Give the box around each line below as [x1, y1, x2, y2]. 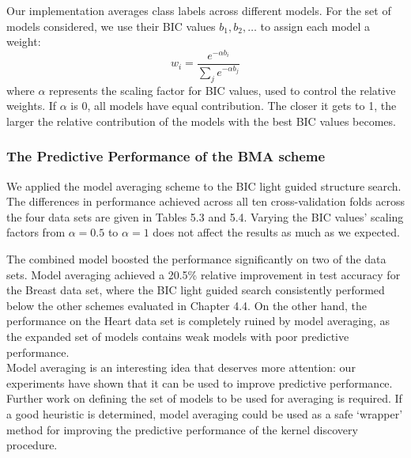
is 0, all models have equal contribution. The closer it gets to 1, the [70, 97, 397, 114]
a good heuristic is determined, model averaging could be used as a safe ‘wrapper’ [6, 406, 403, 422]
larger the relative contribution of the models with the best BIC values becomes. [6, 112, 396, 129]
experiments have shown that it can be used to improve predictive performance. [6, 374, 393, 391]
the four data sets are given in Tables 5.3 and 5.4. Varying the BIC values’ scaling [6, 208, 404, 225]
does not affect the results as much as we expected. [153, 224, 400, 240]
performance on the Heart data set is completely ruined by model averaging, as [6, 312, 390, 329]
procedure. [6, 437, 58, 453]
